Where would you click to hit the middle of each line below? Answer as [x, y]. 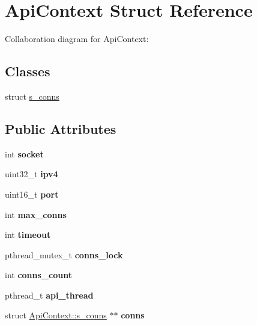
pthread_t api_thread [49, 295]
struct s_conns [32, 96]
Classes [28, 71]
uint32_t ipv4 [32, 174]
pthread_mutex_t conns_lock [64, 254]
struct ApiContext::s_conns [56, 315]
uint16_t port [32, 194]
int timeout [28, 235]
